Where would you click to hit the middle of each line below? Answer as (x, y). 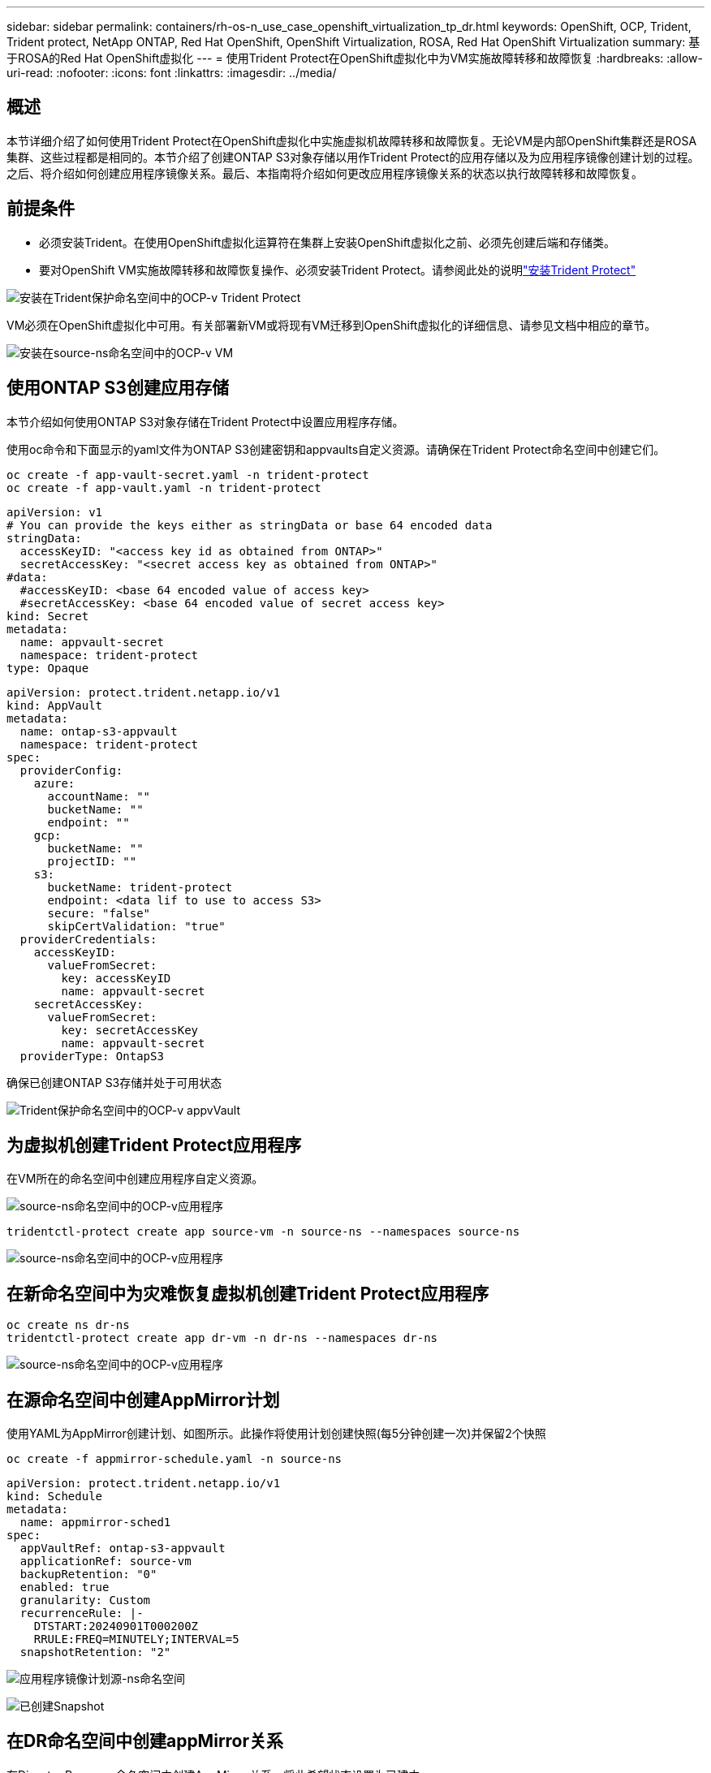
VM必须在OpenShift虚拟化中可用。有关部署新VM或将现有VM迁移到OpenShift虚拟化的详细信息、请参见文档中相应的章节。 (332, 325)
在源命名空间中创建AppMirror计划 (143, 1400)
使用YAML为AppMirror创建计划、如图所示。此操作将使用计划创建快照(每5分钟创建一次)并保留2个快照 (276, 1434)
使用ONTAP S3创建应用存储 (118, 388)
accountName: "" (99, 796)
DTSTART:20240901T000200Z (116, 1626)
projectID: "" (92, 861)
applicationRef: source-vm (106, 1562)
